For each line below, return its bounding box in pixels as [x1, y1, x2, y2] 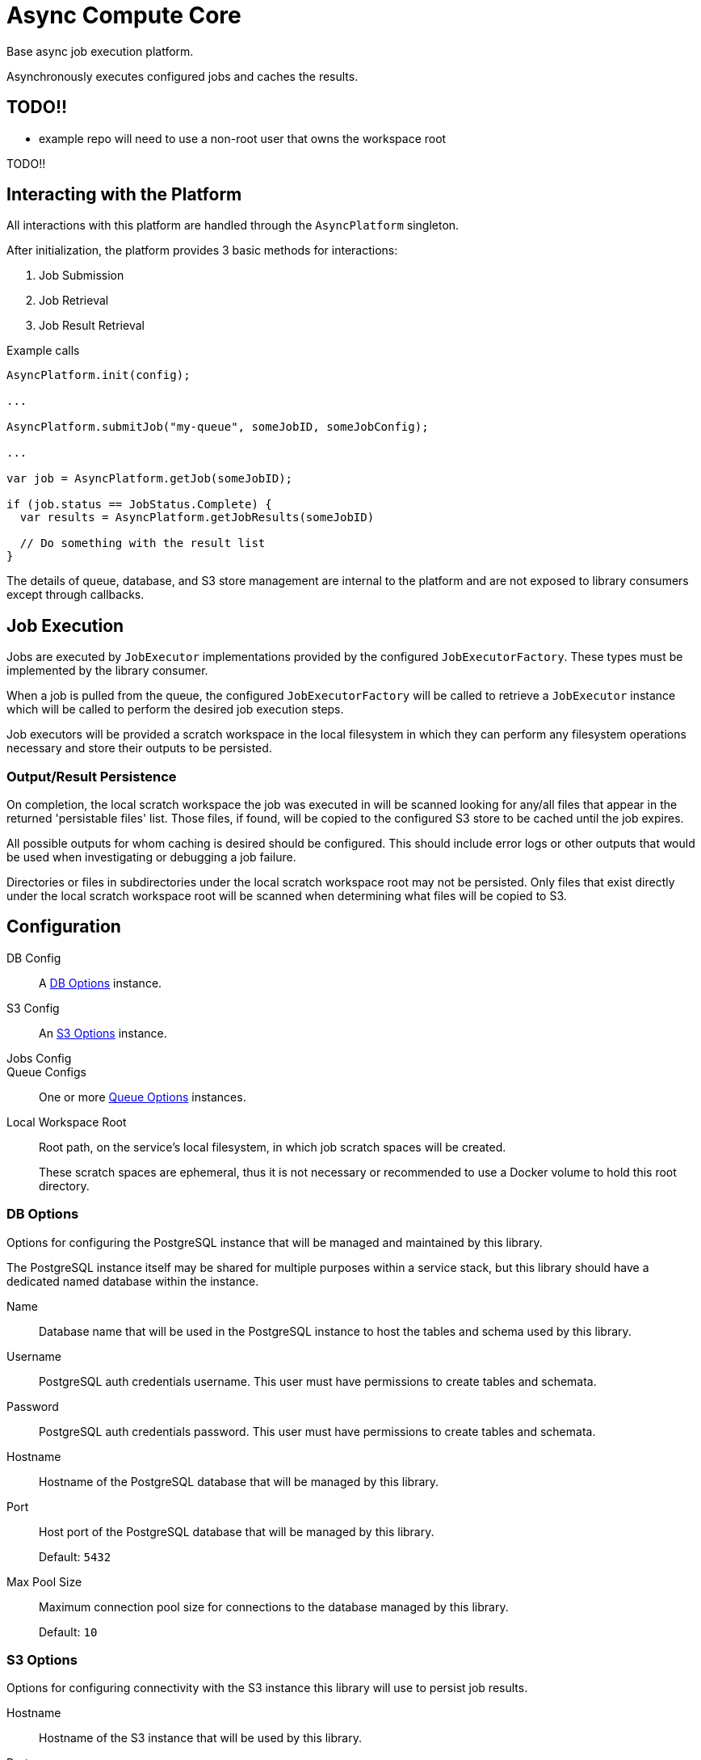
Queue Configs [6, 1064, 86, 1079]
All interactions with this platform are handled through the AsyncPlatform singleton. [6, 218, 460, 233]
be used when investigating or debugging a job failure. [6, 850, 296, 865]
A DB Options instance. [39, 975, 162, 990]
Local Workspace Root [6, 1114, 127, 1129]
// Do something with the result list [19, 537, 266, 550]
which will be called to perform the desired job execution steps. [6, 702, 344, 717]
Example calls [6, 343, 80, 358]
